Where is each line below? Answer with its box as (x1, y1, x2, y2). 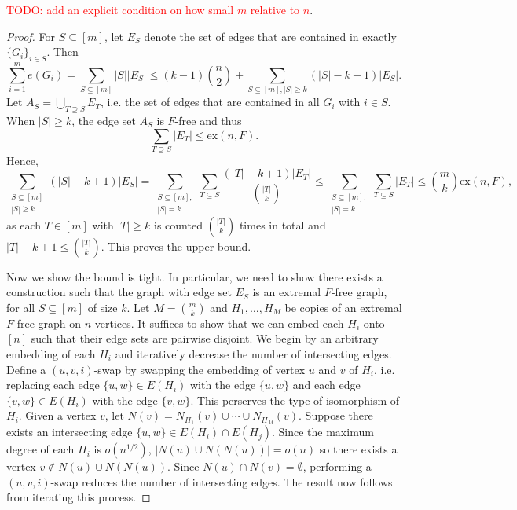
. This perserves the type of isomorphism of (190, 391, 400, 408)
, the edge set (71, 112, 136, 128)
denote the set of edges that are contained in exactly (144, 28, 397, 44)
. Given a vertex (18, 407, 97, 424)
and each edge (292, 376, 361, 393)
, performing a (302, 458, 372, 475)
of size (87, 299, 118, 315)
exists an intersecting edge (6, 424, 133, 440)
